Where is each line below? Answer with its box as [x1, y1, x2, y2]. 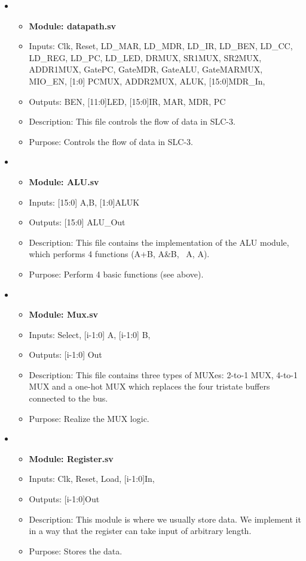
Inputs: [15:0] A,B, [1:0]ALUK [29, 195, 140, 208]
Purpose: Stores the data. [29, 544, 123, 557]
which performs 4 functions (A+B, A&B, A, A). [29, 248, 210, 260]
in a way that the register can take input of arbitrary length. [29, 524, 252, 537]
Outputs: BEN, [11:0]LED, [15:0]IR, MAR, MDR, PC [29, 95, 226, 107]
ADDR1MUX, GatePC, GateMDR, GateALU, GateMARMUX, [29, 63, 263, 76]
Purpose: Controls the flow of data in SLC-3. [29, 135, 194, 147]
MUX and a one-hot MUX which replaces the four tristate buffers [29, 380, 270, 393]
